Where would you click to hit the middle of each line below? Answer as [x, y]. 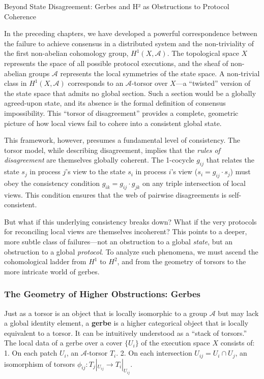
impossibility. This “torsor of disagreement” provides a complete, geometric [121, 113]
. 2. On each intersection [154, 353]
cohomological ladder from [45, 261]
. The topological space [203, 53]
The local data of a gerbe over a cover [63, 343]
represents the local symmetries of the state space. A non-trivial [160, 73]
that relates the [230, 160]
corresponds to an [96, 83]
